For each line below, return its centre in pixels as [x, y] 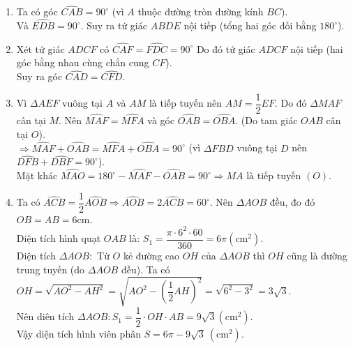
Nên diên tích [45, 316]
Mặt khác [37, 175]
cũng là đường [317, 255]
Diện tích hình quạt [59, 238]
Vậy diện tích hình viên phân [78, 333]
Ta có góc [37, 12]
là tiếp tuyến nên [186, 103]
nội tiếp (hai [317, 48]
